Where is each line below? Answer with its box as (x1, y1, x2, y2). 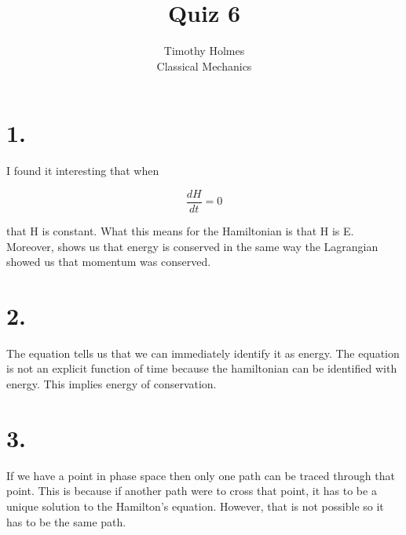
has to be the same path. (6, 513, 126, 530)
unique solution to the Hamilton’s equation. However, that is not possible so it (6, 497, 384, 514)
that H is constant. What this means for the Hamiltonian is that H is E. (6, 222, 354, 238)
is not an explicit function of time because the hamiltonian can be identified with (6, 360, 397, 377)
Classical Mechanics (156, 57, 252, 74)
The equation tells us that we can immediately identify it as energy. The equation (6, 344, 400, 361)
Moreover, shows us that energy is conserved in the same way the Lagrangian (6, 238, 379, 254)
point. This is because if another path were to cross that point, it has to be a (6, 482, 377, 499)
